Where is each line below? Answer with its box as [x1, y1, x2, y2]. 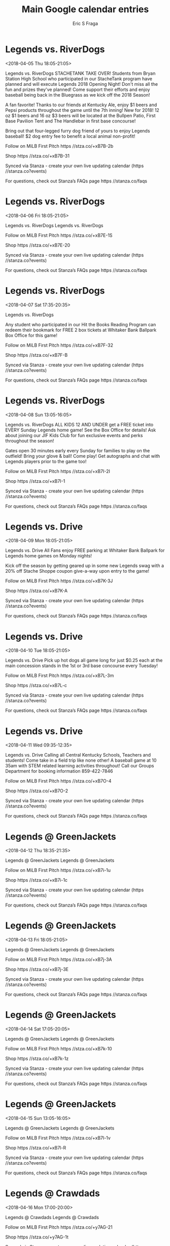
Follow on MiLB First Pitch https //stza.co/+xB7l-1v [5, 1135, 111, 1141]
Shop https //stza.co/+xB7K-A [5, 588, 67, 594]
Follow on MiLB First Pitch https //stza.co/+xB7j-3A [5, 956, 113, 962]
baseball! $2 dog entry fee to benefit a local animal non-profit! [5, 133, 135, 139]
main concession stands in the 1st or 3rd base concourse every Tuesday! [5, 663, 158, 669]
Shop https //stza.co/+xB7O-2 [5, 788, 69, 794]
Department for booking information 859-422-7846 [5, 768, 113, 774]
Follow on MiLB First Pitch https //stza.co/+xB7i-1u [5, 867, 111, 874]
